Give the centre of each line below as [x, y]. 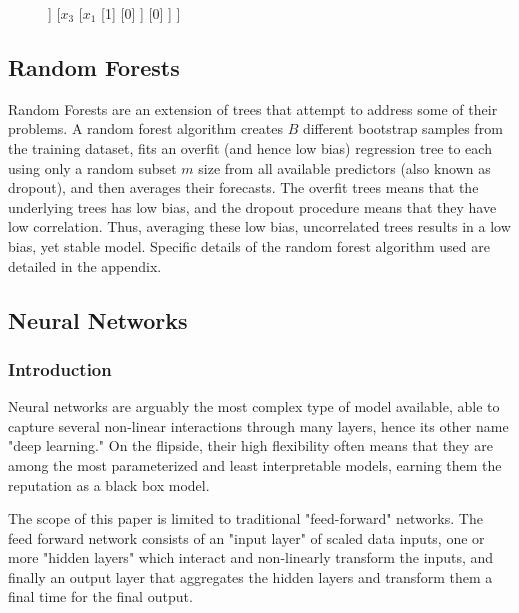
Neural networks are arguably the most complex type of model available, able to [254, 406]
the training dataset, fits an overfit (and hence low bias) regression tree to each [250, 147]
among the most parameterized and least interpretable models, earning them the [255, 464]
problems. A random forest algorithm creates [145, 128]
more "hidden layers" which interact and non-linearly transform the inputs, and [251, 557]
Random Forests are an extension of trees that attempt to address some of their [253, 108]
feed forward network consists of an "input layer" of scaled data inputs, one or [246, 537]
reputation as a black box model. [109, 484]
